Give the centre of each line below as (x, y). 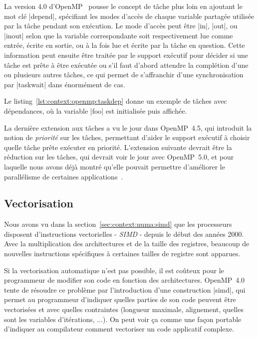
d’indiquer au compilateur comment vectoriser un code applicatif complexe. (119, 329)
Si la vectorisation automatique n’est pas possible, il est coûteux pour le (114, 270)
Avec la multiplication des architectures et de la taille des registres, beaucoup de (127, 244)
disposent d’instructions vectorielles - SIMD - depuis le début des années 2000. (124, 234)
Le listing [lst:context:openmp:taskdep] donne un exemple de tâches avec (116, 101)
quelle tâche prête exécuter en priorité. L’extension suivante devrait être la (118, 147)
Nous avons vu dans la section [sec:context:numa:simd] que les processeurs (118, 224)
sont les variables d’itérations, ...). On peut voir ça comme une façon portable (123, 319)
